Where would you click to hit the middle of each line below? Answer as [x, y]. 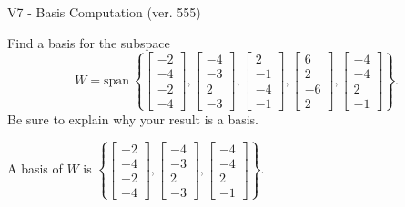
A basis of [35, 168]
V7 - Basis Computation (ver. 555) [104, 12]
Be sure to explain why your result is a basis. [133, 118]
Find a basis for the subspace [89, 42]
